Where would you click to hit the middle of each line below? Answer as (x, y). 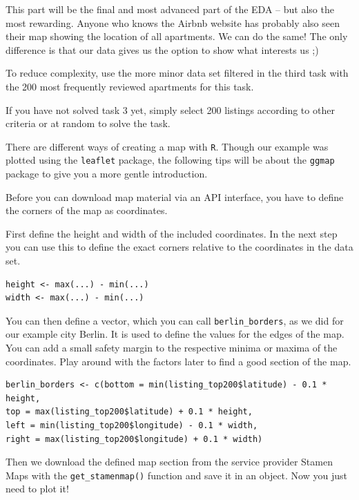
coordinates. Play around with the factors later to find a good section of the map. (178, 361)
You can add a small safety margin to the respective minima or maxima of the (172, 348)
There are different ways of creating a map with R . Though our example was (167, 146)
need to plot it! (37, 489)
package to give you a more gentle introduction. (107, 174)
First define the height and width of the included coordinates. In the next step (172, 233)
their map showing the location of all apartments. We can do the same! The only (177, 36)
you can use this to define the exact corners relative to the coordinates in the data (179, 247)
